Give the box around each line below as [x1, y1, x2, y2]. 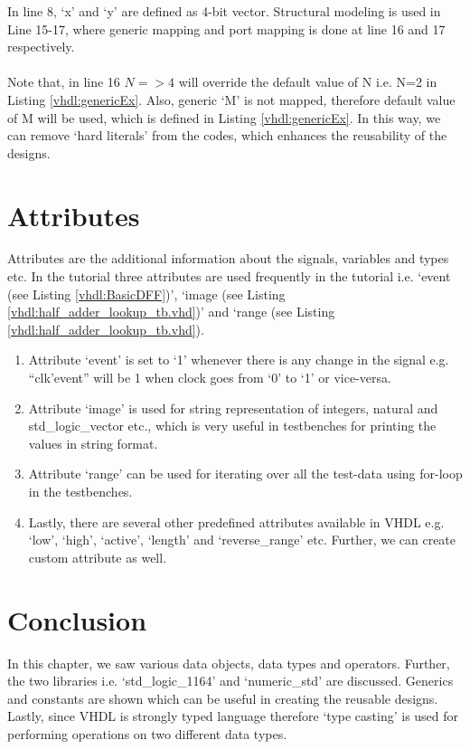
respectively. [7, 37, 75, 56]
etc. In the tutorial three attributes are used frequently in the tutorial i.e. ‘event [7, 267, 451, 286]
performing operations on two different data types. [7, 724, 287, 743]
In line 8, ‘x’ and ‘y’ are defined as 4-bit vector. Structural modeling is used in [7, 2, 441, 20]
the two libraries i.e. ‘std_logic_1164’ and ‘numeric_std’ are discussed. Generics [7, 671, 454, 690]
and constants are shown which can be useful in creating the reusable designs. [7, 688, 438, 707]
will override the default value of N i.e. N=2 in [178, 72, 437, 91]
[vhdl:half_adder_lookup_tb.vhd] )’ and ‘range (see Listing [7, 302, 335, 321]
